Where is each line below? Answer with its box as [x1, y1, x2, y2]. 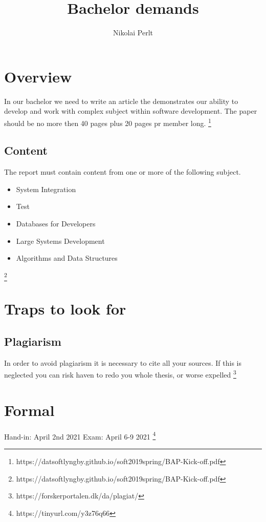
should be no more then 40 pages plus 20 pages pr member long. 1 [4, 116, 211, 128]
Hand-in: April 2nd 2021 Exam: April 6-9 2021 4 [4, 429, 156, 442]
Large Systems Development [16, 235, 105, 246]
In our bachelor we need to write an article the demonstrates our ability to [4, 95, 238, 106]
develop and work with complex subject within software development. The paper [4, 106, 257, 116]
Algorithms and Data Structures [16, 253, 118, 263]
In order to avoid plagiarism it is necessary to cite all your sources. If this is [4, 357, 241, 368]
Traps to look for [4, 298, 126, 319]
